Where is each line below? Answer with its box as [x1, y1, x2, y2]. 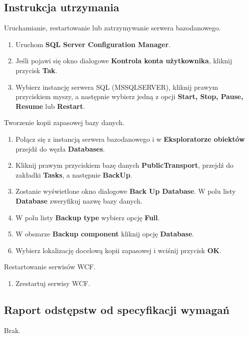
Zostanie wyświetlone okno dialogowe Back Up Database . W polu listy [15, 186, 236, 196]
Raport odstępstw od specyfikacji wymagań [4, 302, 230, 317]
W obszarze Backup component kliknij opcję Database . [15, 229, 194, 239]
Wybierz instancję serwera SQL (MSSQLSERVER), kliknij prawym [15, 81, 218, 92]
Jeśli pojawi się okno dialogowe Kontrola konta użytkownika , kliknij [15, 55, 232, 66]
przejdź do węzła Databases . [15, 143, 105, 154]
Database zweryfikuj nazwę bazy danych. [15, 195, 142, 206]
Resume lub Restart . [15, 101, 85, 111]
